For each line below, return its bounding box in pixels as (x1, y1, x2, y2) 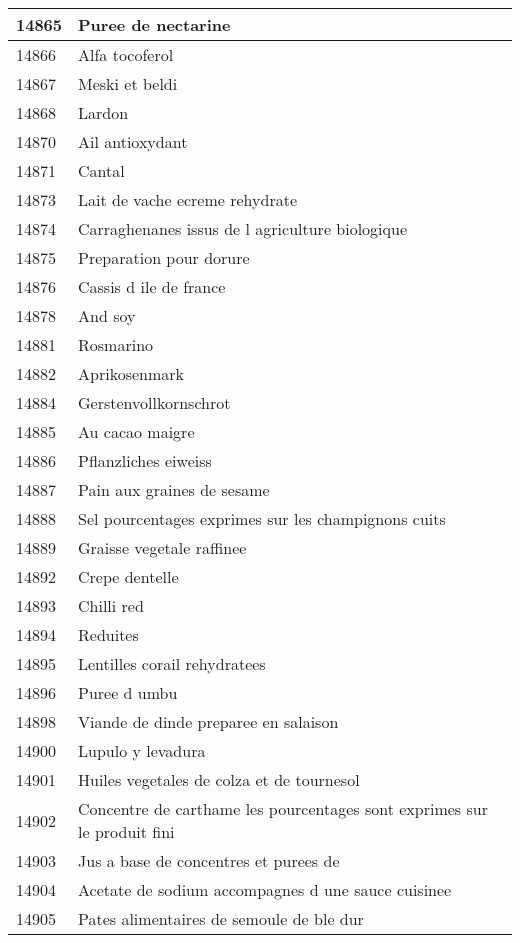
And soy (78, 304, 136, 327)
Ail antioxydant (78, 130, 188, 153)
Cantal (78, 159, 125, 182)
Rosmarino (78, 333, 154, 356)
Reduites (78, 623, 139, 646)
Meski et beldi (78, 72, 178, 95)
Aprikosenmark (78, 362, 184, 385)
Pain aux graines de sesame (78, 478, 270, 501)
